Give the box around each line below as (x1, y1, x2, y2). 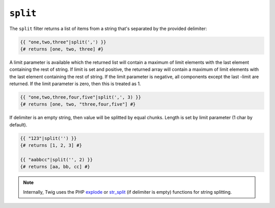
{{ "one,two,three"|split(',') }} (20, 39, 106, 45)
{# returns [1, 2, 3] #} (20, 143, 82, 148)
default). (9, 121, 28, 127)
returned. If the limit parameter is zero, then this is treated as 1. (9, 81, 141, 87)
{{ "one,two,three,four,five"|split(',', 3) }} (20, 94, 141, 100)
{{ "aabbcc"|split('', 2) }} (20, 157, 93, 163)
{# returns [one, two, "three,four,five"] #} (20, 101, 136, 107)
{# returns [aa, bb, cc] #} (20, 164, 90, 170)
